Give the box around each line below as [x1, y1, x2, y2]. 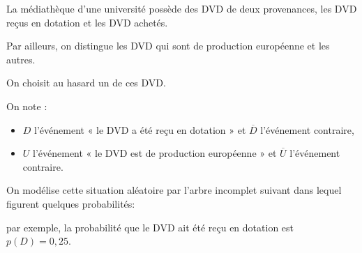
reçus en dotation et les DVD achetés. [6, 15, 168, 29]
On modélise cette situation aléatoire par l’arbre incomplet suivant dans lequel [6, 183, 342, 197]
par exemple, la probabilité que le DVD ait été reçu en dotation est [6, 220, 294, 234]
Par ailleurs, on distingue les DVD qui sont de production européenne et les [6, 38, 330, 53]
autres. [6, 52, 36, 66]
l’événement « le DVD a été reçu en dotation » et [34, 122, 246, 137]
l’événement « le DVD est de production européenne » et [33, 146, 277, 160]
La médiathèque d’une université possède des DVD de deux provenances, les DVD [6, 1, 357, 15]
